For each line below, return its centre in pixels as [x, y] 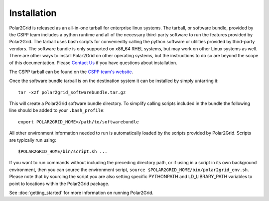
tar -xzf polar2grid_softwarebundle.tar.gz [72, 92]
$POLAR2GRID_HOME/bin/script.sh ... [63, 151]
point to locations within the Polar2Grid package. [59, 184]
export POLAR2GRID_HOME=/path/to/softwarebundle [78, 122]
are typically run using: [33, 140]
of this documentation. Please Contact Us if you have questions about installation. [93, 63]
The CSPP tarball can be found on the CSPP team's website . [71, 72]
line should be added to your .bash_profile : [57, 110]
